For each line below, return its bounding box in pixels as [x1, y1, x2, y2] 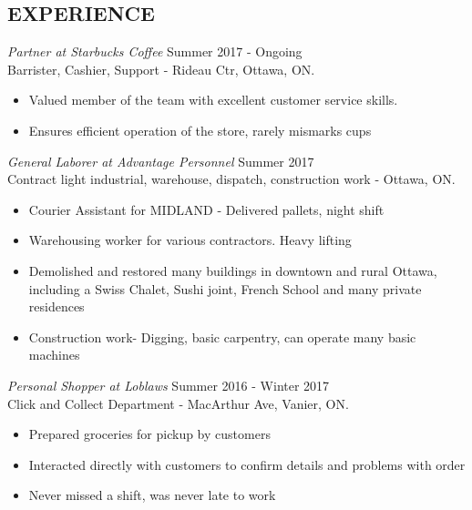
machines [28, 345, 80, 364]
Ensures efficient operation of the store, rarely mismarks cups [28, 120, 372, 139]
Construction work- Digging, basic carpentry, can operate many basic [28, 327, 416, 346]
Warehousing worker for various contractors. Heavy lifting [28, 230, 352, 250]
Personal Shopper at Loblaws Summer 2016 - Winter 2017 [7, 375, 330, 394]
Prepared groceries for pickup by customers [28, 424, 271, 444]
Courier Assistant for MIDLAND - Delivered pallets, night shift [28, 199, 385, 219]
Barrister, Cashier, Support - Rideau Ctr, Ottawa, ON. [7, 59, 315, 78]
